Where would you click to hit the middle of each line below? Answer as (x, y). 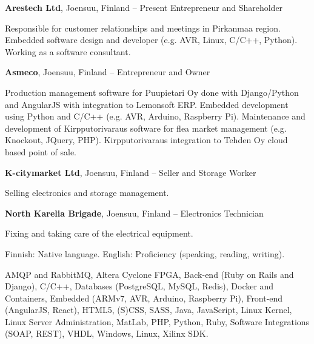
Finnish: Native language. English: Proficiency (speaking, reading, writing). (145, 253)
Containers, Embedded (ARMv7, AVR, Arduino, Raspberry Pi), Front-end (144, 298)
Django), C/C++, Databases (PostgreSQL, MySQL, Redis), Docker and (139, 286)
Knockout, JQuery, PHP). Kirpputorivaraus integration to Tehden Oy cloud (146, 140)
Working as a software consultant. (68, 51)
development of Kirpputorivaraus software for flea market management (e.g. (146, 128)
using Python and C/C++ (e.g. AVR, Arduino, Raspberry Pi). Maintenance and (155, 116)
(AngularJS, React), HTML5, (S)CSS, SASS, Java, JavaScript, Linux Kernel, (149, 310)
